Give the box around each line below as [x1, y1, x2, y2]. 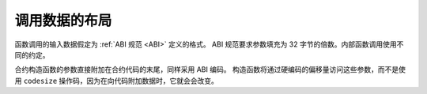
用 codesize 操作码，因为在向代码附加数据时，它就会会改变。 [14, 76, 219, 85]
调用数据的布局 [14, 12, 112, 29]
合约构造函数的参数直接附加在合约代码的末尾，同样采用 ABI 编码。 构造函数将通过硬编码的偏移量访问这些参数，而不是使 [14, 65, 406, 74]
